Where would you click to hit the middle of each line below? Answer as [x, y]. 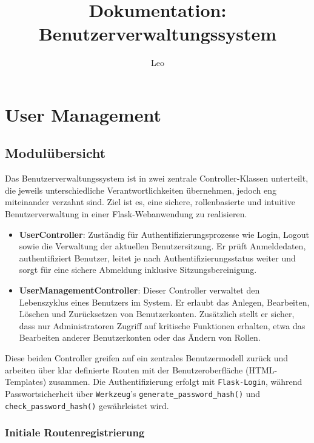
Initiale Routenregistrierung [75, 432]
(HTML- [261, 369]
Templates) [26, 382]
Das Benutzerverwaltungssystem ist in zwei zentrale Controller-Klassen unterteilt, [157, 178]
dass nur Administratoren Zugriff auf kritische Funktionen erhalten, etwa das [162, 325]
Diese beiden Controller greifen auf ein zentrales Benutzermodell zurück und [147, 358]
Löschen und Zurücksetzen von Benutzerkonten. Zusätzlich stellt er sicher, [157, 314]
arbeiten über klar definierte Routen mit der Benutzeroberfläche [124, 369]
